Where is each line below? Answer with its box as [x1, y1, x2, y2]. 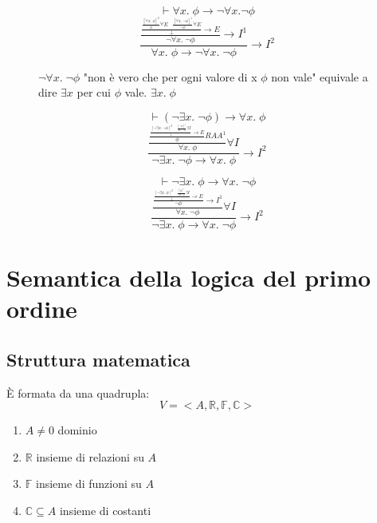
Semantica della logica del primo [6, 261, 371, 293]
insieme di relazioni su [36, 448, 144, 465]
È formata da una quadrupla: [6, 384, 150, 401]
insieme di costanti [59, 501, 151, 518]
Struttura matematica [6, 347, 190, 371]
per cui [77, 84, 111, 101]
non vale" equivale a [271, 68, 368, 85]
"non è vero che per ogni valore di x [83, 68, 257, 85]
